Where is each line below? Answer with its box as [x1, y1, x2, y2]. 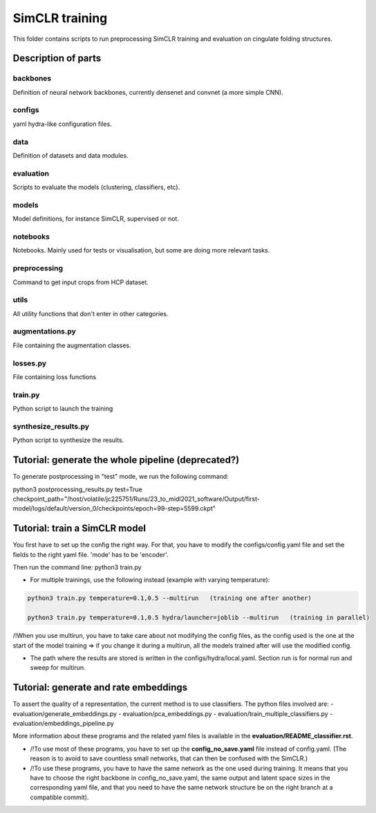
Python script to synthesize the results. [12, 436, 124, 444]
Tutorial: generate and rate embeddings [12, 682, 188, 693]
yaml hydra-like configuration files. [12, 120, 112, 128]
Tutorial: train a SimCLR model [12, 522, 147, 534]
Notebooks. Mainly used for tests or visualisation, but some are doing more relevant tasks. [12, 246, 270, 255]
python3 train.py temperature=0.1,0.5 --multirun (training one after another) [27, 594, 312, 602]
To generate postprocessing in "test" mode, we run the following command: [12, 473, 229, 481]
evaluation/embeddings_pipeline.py [12, 720, 114, 728]
